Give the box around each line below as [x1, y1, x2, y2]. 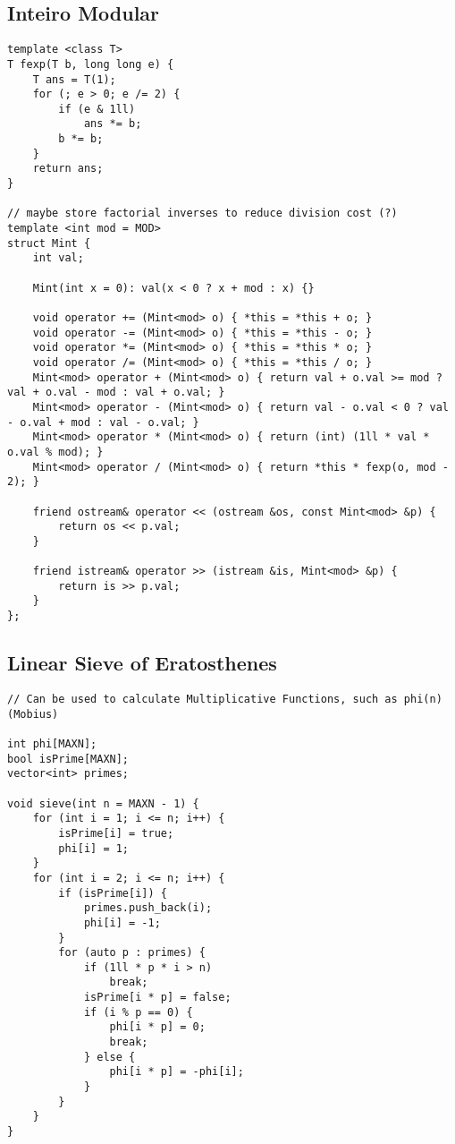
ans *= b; [83, 117, 142, 131]
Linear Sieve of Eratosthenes [7, 649, 277, 677]
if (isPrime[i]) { [58, 886, 167, 900]
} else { [83, 1050, 136, 1063]
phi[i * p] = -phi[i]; [109, 1065, 244, 1079]
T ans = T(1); [32, 73, 116, 86]
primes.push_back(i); [83, 901, 213, 915]
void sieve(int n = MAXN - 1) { [7, 797, 199, 810]
